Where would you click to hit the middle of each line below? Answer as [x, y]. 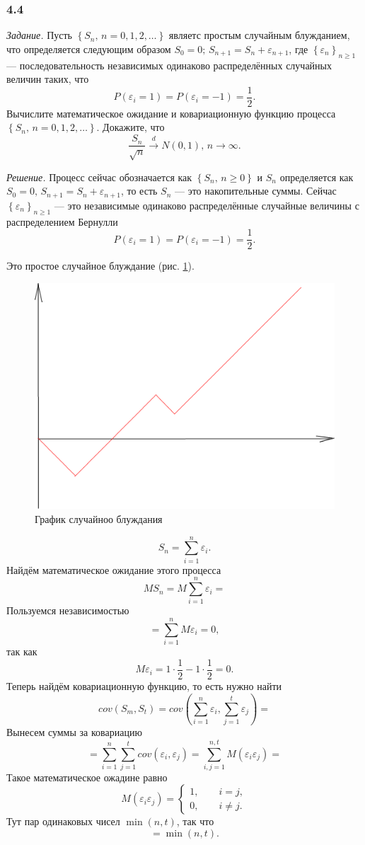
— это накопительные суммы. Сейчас [255, 191]
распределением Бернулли [62, 221]
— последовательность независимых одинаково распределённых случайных [169, 65]
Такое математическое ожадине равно [87, 777]
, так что [195, 821]
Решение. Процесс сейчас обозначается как [99, 177]
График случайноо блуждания [99, 519]
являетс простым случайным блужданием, [259, 35]
